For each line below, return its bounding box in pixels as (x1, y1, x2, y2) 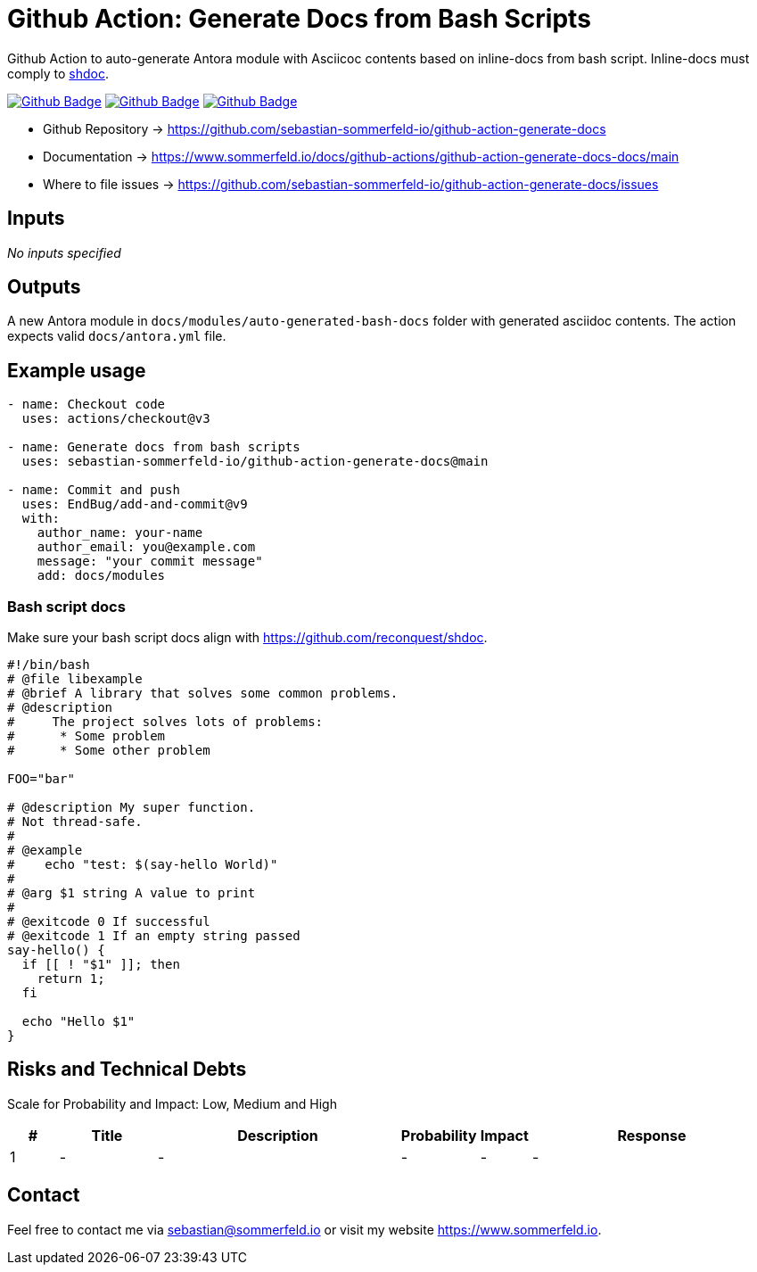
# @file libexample (7, 672, 143, 687)
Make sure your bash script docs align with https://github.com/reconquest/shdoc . (7, 630, 488, 646)
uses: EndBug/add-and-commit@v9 (21, 497, 248, 512)
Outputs (7, 276, 81, 299)
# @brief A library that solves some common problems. (7, 686, 399, 701)
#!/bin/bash (7, 657, 90, 673)
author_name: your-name (37, 525, 203, 541)
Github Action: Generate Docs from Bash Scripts (7, 4, 591, 34)
